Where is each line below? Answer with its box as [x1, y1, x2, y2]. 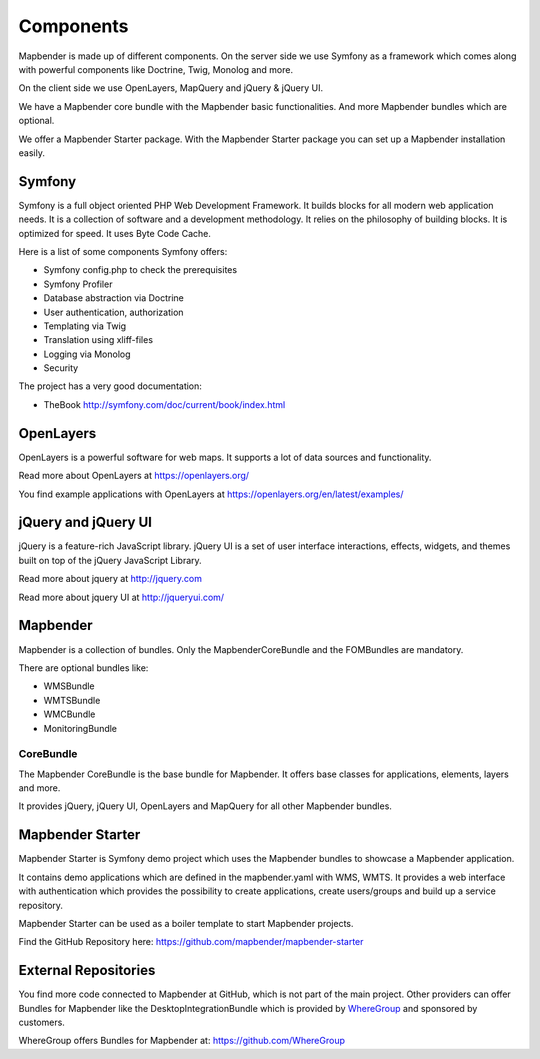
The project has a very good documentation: [18, 380, 202, 392]
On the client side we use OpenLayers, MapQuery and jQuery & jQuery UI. [18, 82, 324, 94]
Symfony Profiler [43, 278, 113, 290]
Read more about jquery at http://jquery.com [18, 573, 202, 585]
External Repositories [18, 962, 156, 979]
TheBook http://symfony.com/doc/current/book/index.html [43, 398, 286, 410]
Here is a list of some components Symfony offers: [18, 245, 228, 257]
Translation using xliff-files [43, 334, 154, 346]
